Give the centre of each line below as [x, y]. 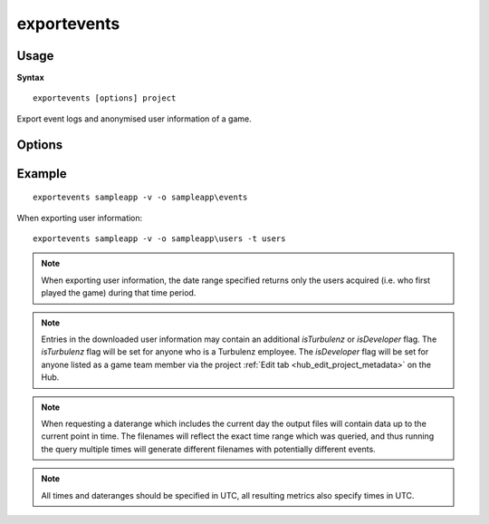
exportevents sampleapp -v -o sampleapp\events [140, 198]
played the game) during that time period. [119, 293]
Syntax [30, 78]
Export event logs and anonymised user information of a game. [134, 119]
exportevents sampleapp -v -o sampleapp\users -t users [159, 239]
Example [42, 174]
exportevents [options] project [105, 98]
